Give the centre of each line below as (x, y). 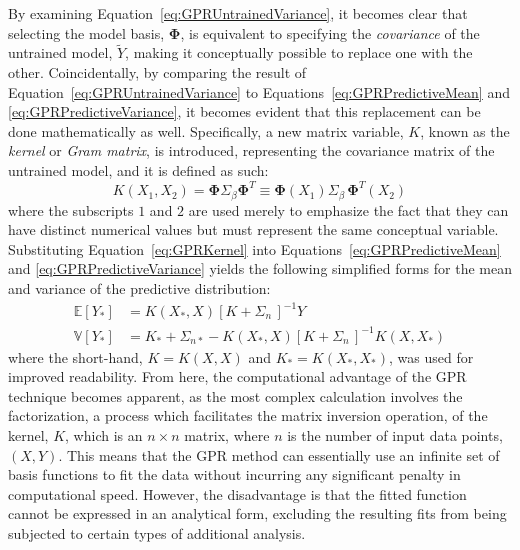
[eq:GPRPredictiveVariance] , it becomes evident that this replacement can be (244, 111)
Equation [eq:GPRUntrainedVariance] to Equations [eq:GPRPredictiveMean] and (259, 91)
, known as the (465, 130)
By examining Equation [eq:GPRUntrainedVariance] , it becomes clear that (238, 13)
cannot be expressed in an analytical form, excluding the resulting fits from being (257, 513)
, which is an (104, 434)
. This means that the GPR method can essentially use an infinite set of (279, 454)
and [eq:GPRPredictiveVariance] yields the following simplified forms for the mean (260, 268)
